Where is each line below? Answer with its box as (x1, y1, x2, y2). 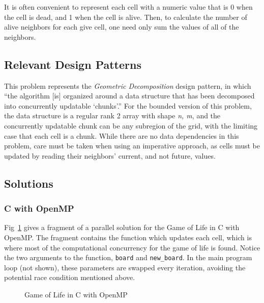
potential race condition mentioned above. (4, 272, 135, 283)
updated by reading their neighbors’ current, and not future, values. (4, 150, 216, 161)
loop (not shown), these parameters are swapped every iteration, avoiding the (4, 262, 246, 272)
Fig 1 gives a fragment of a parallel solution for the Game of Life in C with (4, 222, 240, 233)
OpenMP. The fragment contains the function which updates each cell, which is (4, 232, 252, 242)
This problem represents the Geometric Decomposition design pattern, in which (4, 80, 251, 91)
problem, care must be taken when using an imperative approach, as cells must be (4, 140, 260, 151)
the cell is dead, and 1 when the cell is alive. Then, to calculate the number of (4, 11, 247, 22)
